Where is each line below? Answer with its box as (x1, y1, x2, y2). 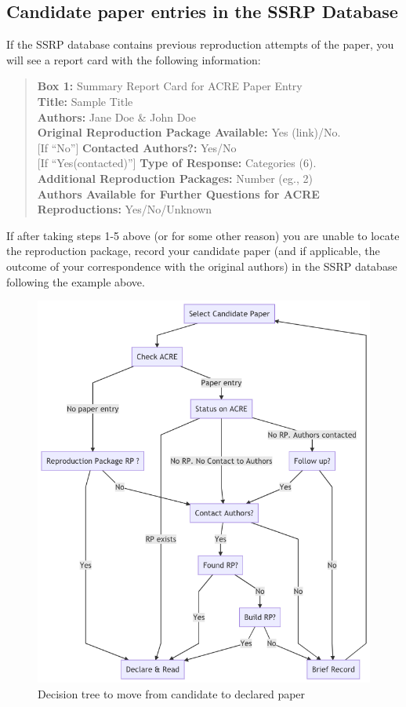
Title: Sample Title (37, 93, 133, 109)
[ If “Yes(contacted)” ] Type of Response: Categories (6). (37, 155, 317, 171)
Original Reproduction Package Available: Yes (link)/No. (37, 124, 341, 140)
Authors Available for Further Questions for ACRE (37, 185, 320, 202)
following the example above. (6, 273, 145, 290)
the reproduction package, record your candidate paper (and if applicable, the (6, 242, 380, 259)
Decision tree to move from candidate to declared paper (38, 686, 306, 702)
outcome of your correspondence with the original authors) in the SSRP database (6, 257, 397, 274)
